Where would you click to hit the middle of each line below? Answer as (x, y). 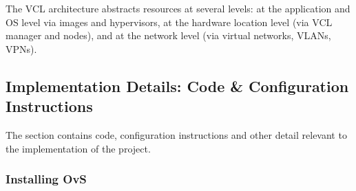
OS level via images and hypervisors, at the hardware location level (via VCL (169, 22)
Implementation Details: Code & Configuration (177, 86)
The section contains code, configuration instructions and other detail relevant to (176, 134)
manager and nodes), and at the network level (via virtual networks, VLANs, (168, 35)
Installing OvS (46, 179)
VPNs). (21, 48)
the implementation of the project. (78, 148)
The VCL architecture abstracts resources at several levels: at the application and (178, 8)
